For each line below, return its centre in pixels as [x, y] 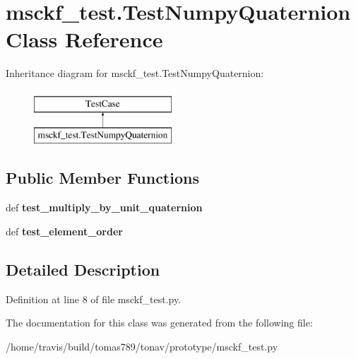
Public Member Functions [102, 178]
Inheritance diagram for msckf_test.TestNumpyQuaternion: [135, 73]
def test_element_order [64, 231]
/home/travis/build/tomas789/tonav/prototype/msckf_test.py [142, 346]
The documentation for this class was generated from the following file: [159, 323]
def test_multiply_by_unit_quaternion [104, 207]
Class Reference [84, 39]
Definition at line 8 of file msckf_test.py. [94, 299]
